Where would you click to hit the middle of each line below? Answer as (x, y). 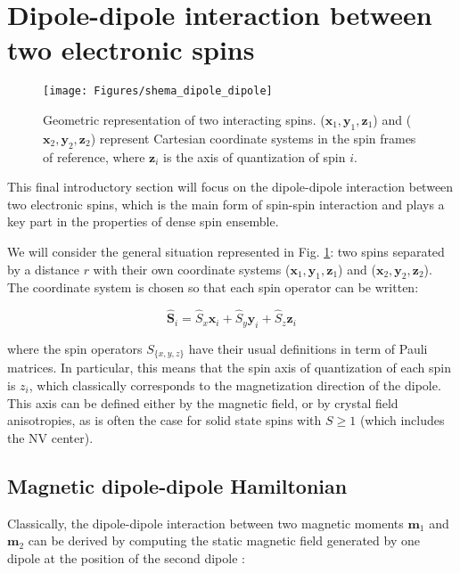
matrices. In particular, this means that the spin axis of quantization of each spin (229, 368)
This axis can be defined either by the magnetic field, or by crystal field (203, 402)
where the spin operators (75, 348)
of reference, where (94, 156)
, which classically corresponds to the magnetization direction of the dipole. (235, 385)
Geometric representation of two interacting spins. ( (184, 119)
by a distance (43, 269)
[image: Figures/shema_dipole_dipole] (158, 91)
